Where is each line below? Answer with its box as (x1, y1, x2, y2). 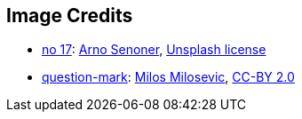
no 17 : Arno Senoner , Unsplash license (42, 42, 266, 58)
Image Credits (6, 4, 133, 27)
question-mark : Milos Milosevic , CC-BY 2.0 (42, 69, 295, 85)
